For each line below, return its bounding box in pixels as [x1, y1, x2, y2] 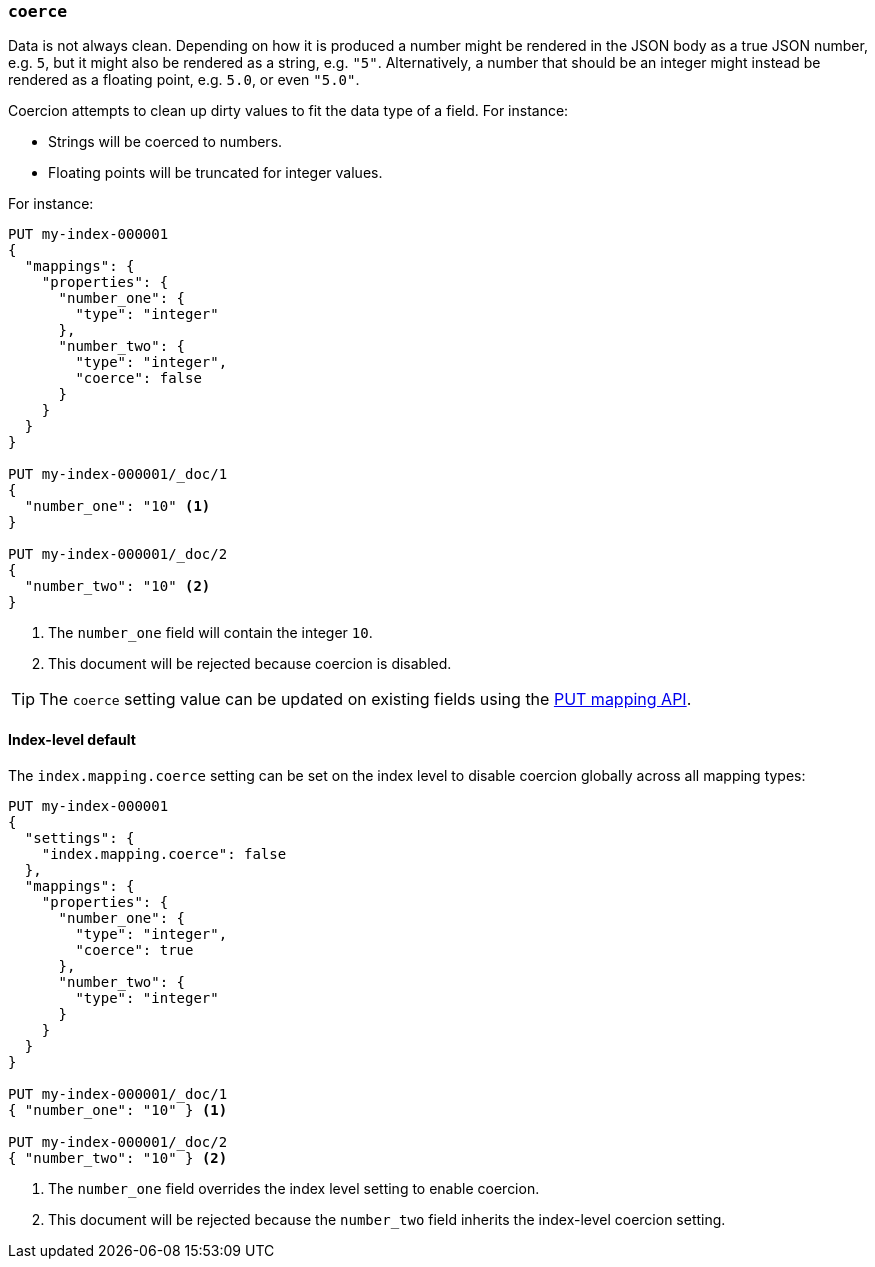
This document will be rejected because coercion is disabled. [48, 655, 452, 673]
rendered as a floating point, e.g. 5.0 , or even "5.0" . [8, 71, 360, 89]
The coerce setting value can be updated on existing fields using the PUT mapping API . [39, 689, 692, 710]
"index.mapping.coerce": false [41, 845, 287, 862]
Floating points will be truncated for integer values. [48, 164, 383, 182]
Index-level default [8, 730, 136, 748]
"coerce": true [75, 941, 194, 958]
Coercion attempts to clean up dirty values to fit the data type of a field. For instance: [8, 102, 569, 120]
